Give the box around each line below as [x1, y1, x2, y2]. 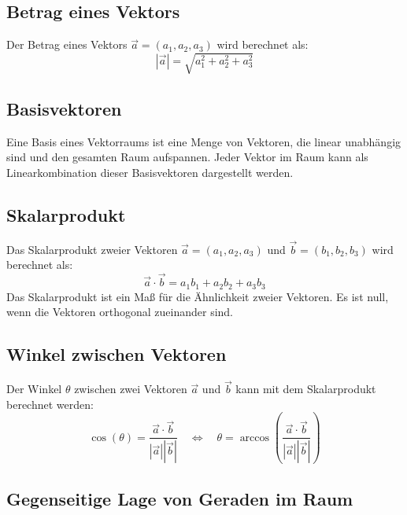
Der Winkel [6, 381, 62, 397]
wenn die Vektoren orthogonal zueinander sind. [6, 303, 234, 320]
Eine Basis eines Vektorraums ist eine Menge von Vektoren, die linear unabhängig [6, 133, 401, 149]
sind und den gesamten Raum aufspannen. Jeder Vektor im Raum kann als [6, 149, 368, 165]
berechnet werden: [6, 395, 94, 412]
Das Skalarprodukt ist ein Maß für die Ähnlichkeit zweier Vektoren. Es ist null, [6, 288, 389, 304]
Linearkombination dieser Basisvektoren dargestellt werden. [6, 164, 294, 180]
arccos [239, 432, 270, 443]
